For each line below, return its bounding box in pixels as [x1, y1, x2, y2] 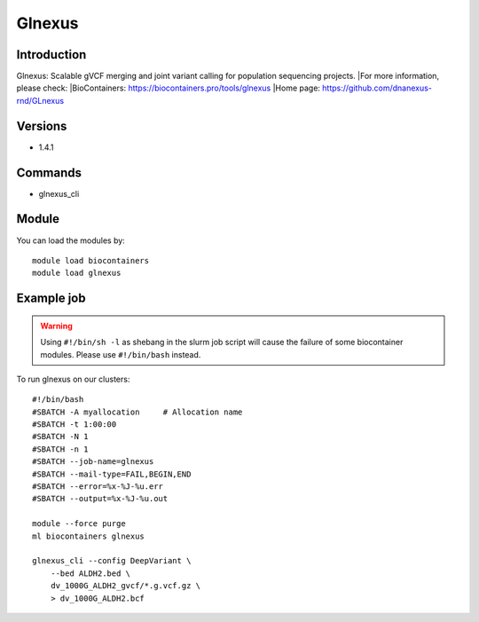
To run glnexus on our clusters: [16, 374, 130, 384]
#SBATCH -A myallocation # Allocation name [32, 406, 243, 417]
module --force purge [32, 519, 126, 529]
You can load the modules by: [16, 235, 126, 246]
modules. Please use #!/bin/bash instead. [40, 349, 201, 359]
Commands [16, 165, 82, 180]
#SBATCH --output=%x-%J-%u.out [32, 493, 169, 504]
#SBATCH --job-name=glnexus [32, 457, 154, 467]
